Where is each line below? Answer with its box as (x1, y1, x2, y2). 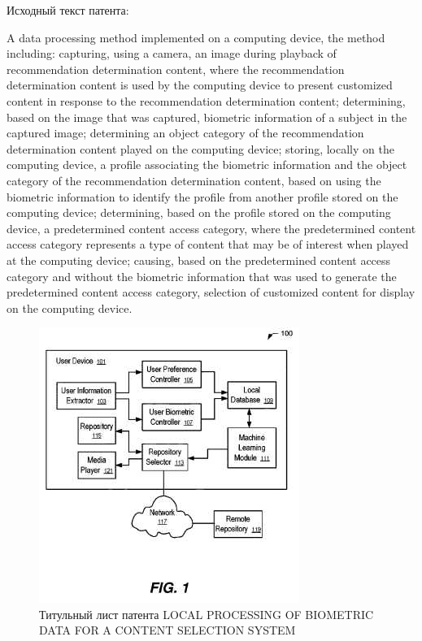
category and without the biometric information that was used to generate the (7, 267, 397, 284)
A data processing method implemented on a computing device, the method (7, 28, 385, 45)
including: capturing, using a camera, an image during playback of (7, 45, 337, 62)
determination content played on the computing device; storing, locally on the (7, 140, 394, 157)
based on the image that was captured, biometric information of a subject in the (7, 108, 407, 125)
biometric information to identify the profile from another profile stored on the (7, 188, 398, 205)
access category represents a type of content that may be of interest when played (7, 236, 409, 253)
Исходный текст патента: (7, 2, 129, 18)
